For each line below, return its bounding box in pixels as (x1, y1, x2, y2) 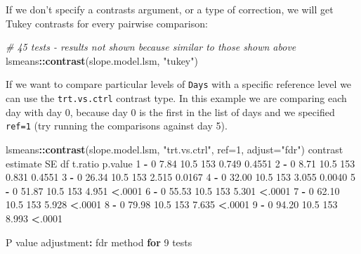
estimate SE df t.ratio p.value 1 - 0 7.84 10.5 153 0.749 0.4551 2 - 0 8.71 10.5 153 (6, 155, 355, 170)
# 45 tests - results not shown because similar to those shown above (6, 39, 296, 54)
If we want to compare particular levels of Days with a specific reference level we (6, 77, 352, 91)
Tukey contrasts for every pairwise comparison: (6, 15, 208, 30)
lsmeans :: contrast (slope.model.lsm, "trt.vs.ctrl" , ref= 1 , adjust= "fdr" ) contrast (6, 141, 343, 156)
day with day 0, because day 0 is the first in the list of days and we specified (6, 104, 335, 119)
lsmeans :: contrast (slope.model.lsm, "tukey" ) (6, 53, 198, 68)
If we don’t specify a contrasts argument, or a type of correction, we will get (6, 2, 334, 16)
